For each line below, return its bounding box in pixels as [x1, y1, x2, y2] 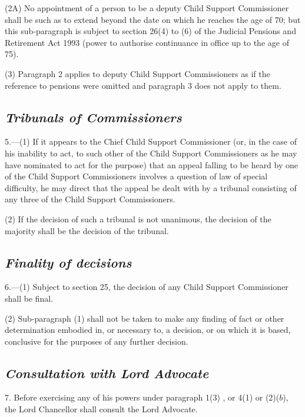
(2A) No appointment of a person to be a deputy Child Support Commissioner [5, 2, 289, 14]
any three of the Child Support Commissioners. [5, 193, 175, 205]
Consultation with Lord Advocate [5, 363, 209, 382]
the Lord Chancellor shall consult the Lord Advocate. [5, 403, 198, 415]
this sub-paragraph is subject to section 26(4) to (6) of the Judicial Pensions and [5, 25, 296, 37]
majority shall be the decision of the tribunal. [5, 224, 169, 236]
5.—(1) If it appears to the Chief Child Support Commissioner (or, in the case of [5, 135, 297, 148]
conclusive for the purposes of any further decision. [5, 335, 188, 347]
